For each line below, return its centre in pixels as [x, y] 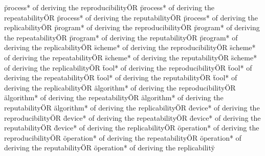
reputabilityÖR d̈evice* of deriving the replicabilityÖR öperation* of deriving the [132, 128]
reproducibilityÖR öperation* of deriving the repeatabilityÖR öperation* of [123, 137]
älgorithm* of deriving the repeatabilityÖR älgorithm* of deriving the [114, 97]
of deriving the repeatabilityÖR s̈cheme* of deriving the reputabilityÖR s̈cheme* [131, 57]
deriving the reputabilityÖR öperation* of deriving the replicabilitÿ [109, 148]
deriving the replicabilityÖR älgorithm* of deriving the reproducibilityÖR [120, 87]
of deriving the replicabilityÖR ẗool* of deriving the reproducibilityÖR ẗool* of [128, 67]
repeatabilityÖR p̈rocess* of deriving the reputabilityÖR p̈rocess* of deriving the [131, 17]
